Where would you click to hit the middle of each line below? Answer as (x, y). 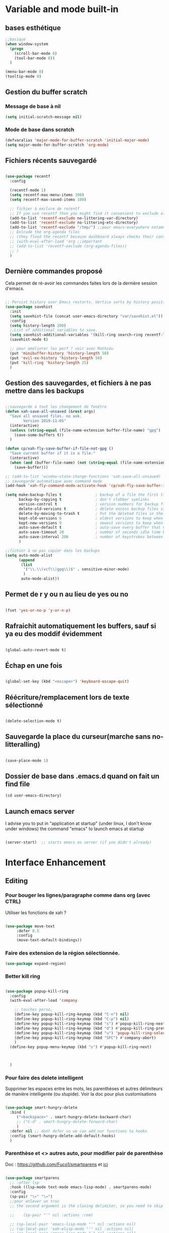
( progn (17, 49)
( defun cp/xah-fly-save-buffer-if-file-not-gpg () (59, 449)
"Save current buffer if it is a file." (53, 454)
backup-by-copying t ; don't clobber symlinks (84, 500)
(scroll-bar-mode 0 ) (36, 53)
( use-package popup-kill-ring (37, 991)
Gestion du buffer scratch (46, 92)
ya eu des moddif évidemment (54, 634)
